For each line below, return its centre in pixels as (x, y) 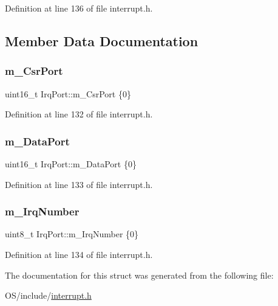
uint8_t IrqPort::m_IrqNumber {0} (72, 234)
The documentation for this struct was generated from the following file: (139, 275)
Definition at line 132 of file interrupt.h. (79, 114)
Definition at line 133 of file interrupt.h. (79, 184)
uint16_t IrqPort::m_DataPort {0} (71, 164)
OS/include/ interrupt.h (48, 295)
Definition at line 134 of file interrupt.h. (79, 254)
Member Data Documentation (102, 40)
